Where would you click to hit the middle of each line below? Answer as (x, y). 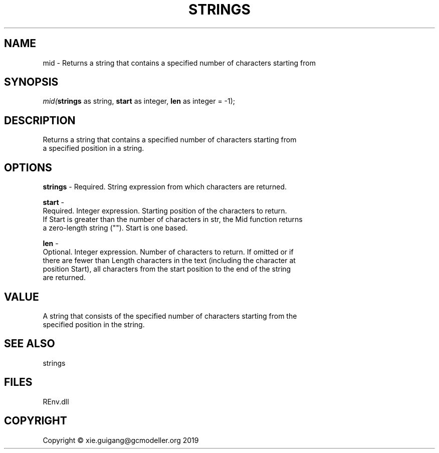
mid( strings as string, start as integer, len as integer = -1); (139, 101)
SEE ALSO (30, 344)
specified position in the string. (94, 324)
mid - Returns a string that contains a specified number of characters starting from (179, 63)
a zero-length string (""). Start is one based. (115, 228)
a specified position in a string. (93, 148)
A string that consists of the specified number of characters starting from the (170, 316)
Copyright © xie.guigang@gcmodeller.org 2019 (121, 440)
